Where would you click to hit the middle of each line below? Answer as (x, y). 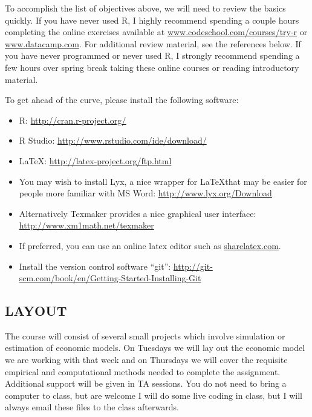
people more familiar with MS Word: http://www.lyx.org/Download (145, 193)
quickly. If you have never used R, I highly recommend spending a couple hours (152, 20)
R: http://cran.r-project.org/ (73, 120)
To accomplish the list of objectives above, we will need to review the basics (145, 8)
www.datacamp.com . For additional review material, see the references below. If (153, 43)
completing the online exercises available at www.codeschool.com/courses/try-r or (156, 32)
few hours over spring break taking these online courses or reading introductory (152, 67)
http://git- (193, 266)
